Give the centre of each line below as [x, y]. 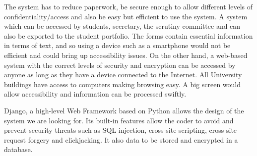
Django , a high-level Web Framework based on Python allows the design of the [124, 110]
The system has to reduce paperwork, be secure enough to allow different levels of [128, 6]
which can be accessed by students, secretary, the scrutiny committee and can [122, 26]
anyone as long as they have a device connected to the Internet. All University [123, 75]
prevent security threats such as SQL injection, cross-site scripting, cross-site [121, 130]
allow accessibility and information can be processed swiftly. [95, 94]
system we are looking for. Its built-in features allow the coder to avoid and [119, 120]
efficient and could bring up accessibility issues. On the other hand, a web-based [126, 55]
